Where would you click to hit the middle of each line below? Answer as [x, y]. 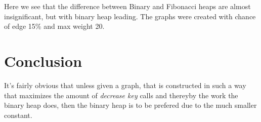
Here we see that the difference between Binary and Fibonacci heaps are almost [127, 6]
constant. [18, 115]
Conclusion [43, 60]
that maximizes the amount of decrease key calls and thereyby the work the [121, 95]
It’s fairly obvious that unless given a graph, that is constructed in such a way [125, 85]
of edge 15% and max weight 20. [54, 26]
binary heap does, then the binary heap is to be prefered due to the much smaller [130, 105]
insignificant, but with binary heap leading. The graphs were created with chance [130, 16]
